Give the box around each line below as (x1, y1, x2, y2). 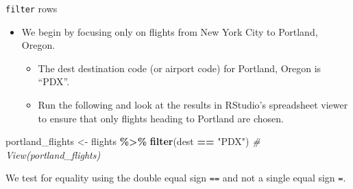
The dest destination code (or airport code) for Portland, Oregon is (38, 60, 321, 75)
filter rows (5, 1, 58, 15)
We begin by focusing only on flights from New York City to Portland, (21, 24, 318, 38)
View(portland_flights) (5, 147, 101, 162)
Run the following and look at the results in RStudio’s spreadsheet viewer (38, 98, 348, 112)
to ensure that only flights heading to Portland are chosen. (38, 111, 284, 125)
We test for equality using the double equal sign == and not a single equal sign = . (5, 170, 346, 185)
